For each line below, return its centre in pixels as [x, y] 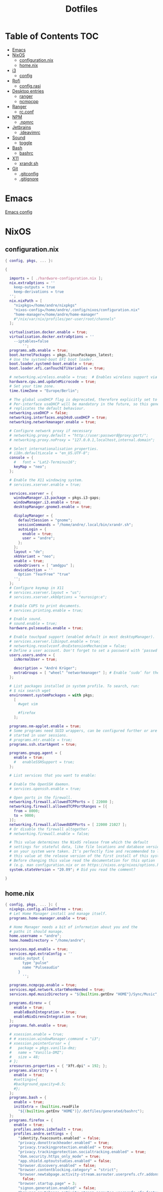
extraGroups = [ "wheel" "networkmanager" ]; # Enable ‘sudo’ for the [87, 673]
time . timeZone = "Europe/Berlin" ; [44, 391]
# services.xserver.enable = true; [45, 485]
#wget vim [28, 704]
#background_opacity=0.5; [40, 1084]
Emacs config [19, 212]
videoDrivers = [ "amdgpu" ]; [44, 565]
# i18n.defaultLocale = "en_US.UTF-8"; [50, 453]
